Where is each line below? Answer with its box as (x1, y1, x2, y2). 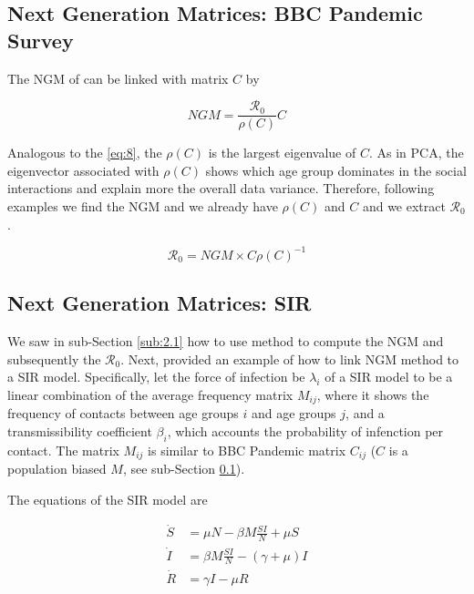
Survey (7, 26, 74, 54)
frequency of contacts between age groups (7, 404, 239, 423)
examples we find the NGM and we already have (7, 197, 278, 216)
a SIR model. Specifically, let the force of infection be (7, 367, 305, 386)
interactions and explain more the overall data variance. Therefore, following (7, 179, 435, 198)
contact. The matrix (7, 440, 119, 459)
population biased (7, 459, 107, 477)
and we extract (362, 197, 446, 216)
